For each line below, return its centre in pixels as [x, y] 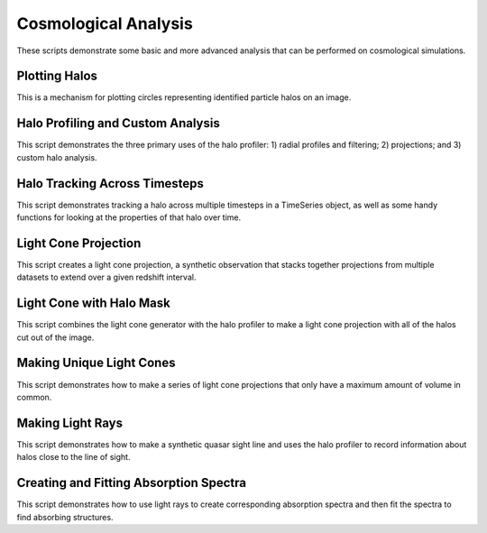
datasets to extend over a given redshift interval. [106, 277]
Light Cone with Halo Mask [93, 303]
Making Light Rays [70, 423]
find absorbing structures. [65, 517]
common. [34, 397]
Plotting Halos [57, 76]
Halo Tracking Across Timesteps [110, 184]
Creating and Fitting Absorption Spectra [132, 483]
